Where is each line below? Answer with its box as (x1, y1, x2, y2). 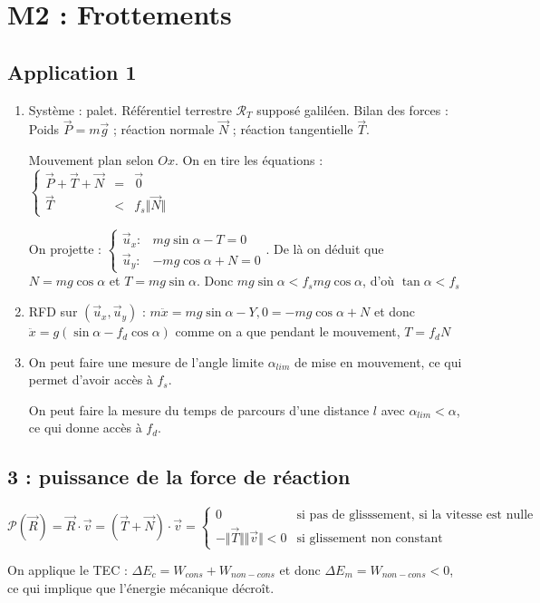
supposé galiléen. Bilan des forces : (256, 100, 448, 119)
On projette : (28, 239, 101, 258)
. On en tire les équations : (174, 150, 323, 169)
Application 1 (7, 57, 137, 85)
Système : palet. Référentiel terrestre (28, 100, 232, 119)
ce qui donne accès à (28, 418, 142, 437)
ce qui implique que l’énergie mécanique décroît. (7, 578, 275, 597)
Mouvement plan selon (28, 150, 154, 169)
